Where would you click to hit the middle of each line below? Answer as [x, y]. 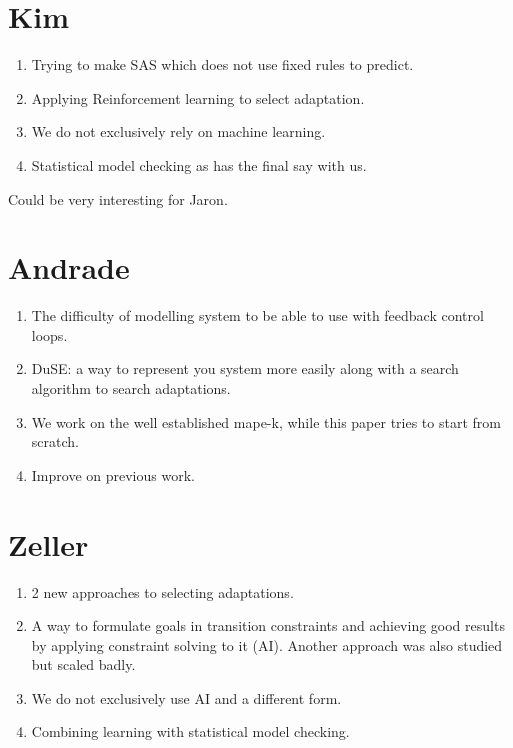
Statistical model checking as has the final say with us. [199, 164]
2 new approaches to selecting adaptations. [162, 591]
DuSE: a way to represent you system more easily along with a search [245, 368]
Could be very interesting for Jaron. [118, 198]
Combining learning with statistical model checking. [190, 731]
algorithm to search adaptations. [131, 388]
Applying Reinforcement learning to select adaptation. [198, 97]
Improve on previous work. [113, 474]
